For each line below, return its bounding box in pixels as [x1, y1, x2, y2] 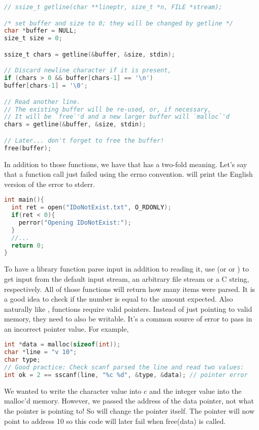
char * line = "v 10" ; [4, 348, 77, 356]
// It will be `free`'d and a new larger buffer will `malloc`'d [4, 113, 230, 121]
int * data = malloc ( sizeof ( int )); [4, 341, 121, 348]
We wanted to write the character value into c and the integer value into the [4, 385, 242, 396]
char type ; [4, 356, 41, 364]
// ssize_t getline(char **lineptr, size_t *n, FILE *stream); [4, 4, 222, 11]
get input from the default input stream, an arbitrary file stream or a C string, [4, 273, 249, 284]
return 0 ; [11, 241, 44, 249]
